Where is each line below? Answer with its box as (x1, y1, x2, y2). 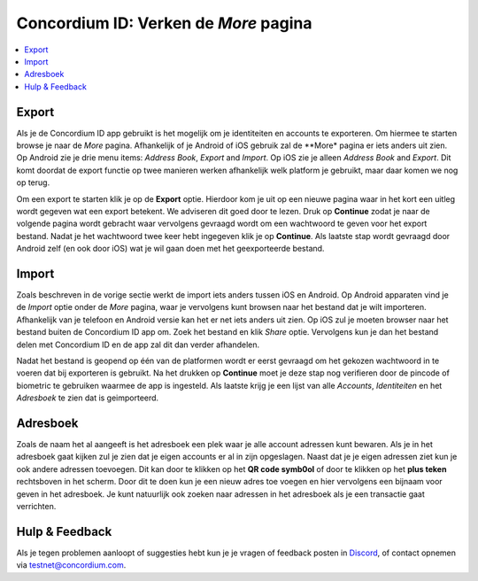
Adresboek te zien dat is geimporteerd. (16, 392, 159, 403)
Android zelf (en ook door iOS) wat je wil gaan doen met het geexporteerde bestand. (16, 244, 325, 254)
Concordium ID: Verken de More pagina (16, 13, 312, 33)
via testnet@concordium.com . (16, 560, 127, 570)
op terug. (16, 177, 50, 188)
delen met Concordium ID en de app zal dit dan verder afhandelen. (16, 339, 260, 350)
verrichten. (16, 501, 57, 512)
